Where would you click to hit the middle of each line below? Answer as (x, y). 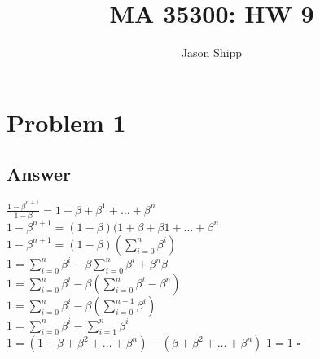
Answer (39, 174)
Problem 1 (66, 122)
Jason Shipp (212, 53)
